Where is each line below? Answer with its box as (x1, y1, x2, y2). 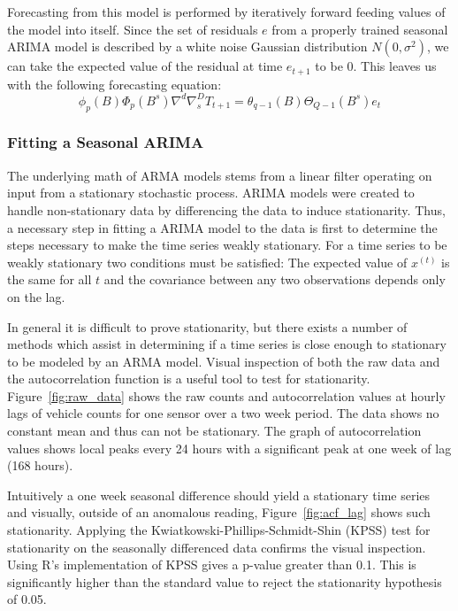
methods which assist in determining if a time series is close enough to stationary (7, 335, 447, 353)
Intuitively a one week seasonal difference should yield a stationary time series (7, 485, 431, 504)
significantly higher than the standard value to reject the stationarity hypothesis (7, 572, 442, 591)
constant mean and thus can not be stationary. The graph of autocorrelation (7, 422, 422, 440)
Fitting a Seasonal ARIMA (7, 131, 204, 153)
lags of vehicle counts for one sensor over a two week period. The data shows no (7, 404, 439, 422)
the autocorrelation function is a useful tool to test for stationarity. (7, 369, 370, 388)
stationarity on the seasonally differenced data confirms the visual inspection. (7, 538, 426, 556)
